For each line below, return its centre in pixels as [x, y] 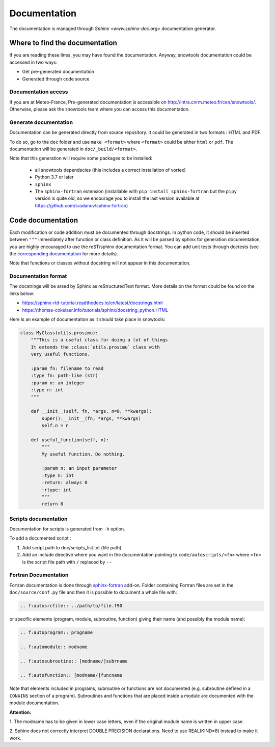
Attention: [20, 712]
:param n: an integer [58, 383]
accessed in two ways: [33, 62]
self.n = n [55, 426]
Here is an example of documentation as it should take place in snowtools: [87, 319]
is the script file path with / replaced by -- [67, 562]
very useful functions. [60, 354]
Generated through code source [56, 78]
